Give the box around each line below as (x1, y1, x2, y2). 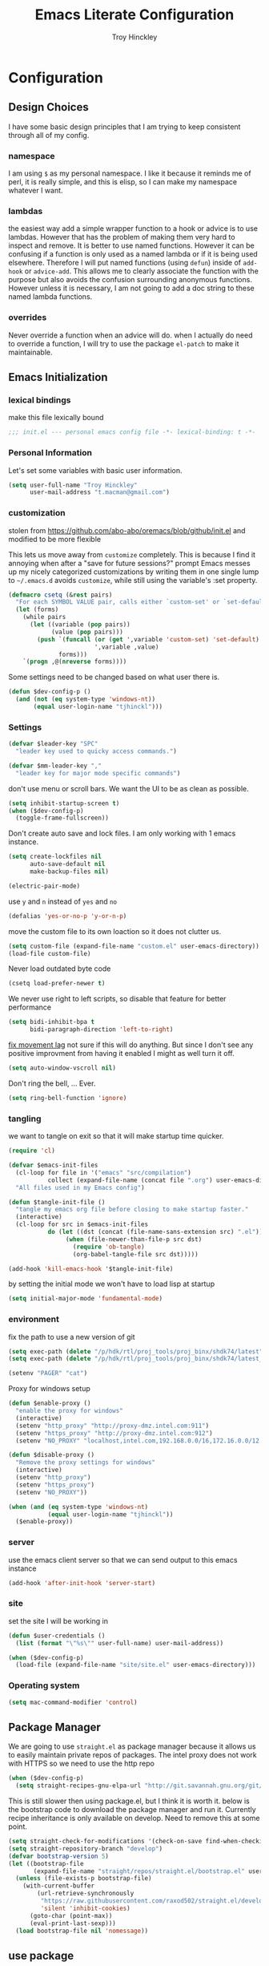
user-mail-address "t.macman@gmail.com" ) (29, 488, 171, 496)
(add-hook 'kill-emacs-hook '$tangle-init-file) (8, 1264, 174, 1272)
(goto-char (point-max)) (29, 1911, 113, 1919)
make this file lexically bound (8, 413, 104, 423)
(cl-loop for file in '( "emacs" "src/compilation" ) (15, 1168, 192, 1176)
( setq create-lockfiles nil (8, 852, 102, 861)
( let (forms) (15, 605, 59, 614)
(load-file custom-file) (8, 949, 91, 957)
